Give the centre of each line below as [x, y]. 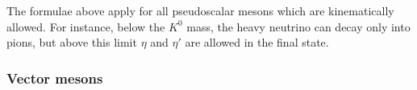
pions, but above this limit [72, 42]
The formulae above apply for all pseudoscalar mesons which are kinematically [200, 10]
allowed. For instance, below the [86, 26]
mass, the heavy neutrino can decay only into [298, 26]
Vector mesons [55, 78]
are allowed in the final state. [257, 42]
